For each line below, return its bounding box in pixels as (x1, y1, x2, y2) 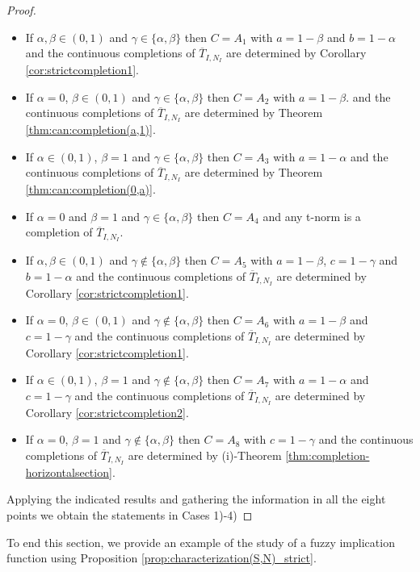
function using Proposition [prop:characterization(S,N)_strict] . (6, 549, 317, 566)
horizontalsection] (25, 463, 112, 480)
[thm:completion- (285, 446, 370, 463)
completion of (25, 223, 93, 240)
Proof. (6, 2, 36, 18)
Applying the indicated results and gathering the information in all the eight (6, 491, 386, 507)
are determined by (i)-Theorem (128, 446, 282, 463)
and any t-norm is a (262, 207, 361, 224)
